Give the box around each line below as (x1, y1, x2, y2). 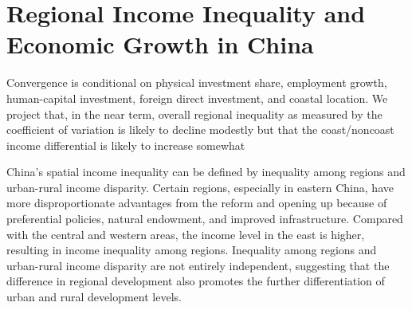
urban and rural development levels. (6, 288, 182, 305)
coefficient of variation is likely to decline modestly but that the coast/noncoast (6, 121, 394, 138)
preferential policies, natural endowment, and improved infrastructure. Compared (6, 210, 403, 227)
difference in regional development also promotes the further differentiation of (6, 273, 385, 289)
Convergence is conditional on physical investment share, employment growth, (6, 74, 387, 91)
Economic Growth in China (6, 28, 314, 61)
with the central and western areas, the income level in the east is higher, (6, 226, 365, 242)
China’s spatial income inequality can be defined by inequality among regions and (6, 163, 406, 180)
